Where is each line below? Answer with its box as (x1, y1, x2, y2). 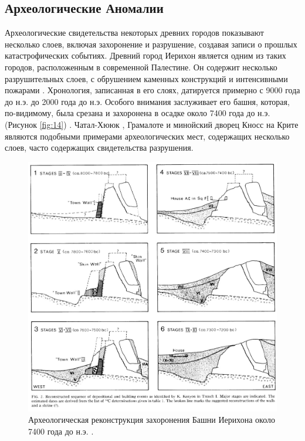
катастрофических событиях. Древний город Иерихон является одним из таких (5, 49, 286, 62)
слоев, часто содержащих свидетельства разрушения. (5, 141, 194, 154)
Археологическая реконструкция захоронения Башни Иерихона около (28, 413, 275, 426)
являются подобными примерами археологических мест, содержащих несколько (5, 130, 290, 142)
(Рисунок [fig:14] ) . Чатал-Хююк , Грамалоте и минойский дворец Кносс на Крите (5, 118, 299, 130)
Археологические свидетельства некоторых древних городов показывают (5, 26, 264, 39)
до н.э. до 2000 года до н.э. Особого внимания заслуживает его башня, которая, (5, 95, 290, 107)
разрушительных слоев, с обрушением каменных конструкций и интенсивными (5, 72, 288, 84)
